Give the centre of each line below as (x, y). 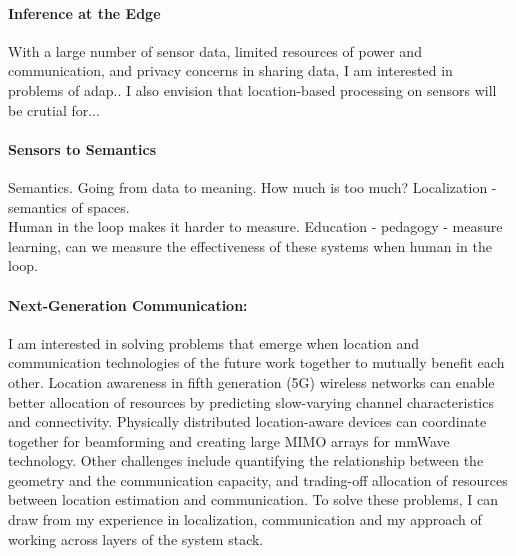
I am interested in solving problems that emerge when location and (213, 342)
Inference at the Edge (84, 12)
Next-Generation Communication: (128, 304)
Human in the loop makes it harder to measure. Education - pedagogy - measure (255, 226)
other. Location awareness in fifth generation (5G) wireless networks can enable (251, 381)
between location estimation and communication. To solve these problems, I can (253, 499)
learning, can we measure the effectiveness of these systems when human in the (250, 245)
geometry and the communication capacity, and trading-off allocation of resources (258, 479)
